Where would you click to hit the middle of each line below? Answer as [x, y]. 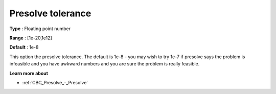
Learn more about [29, 73]
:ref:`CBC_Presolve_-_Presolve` [55, 82]
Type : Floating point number [40, 29]
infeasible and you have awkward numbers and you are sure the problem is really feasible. [105, 64]
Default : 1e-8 [24, 47]
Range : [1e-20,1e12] [31, 38]
